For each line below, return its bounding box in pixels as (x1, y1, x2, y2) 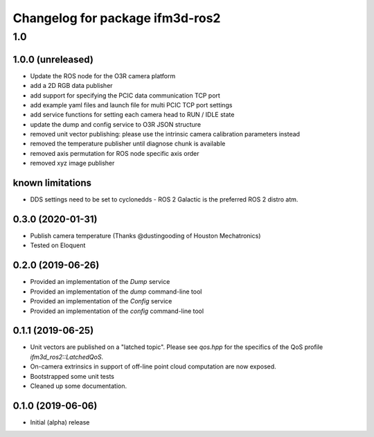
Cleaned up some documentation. (30, 382, 127, 390)
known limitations (12, 177, 92, 189)
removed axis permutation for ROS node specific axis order (30, 149, 199, 157)
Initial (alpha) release (30, 418, 90, 426)
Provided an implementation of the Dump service (30, 278, 170, 286)
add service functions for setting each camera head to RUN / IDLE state (30, 111, 235, 119)
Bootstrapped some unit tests (30, 372, 114, 380)
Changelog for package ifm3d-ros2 (12, 10, 221, 26)
